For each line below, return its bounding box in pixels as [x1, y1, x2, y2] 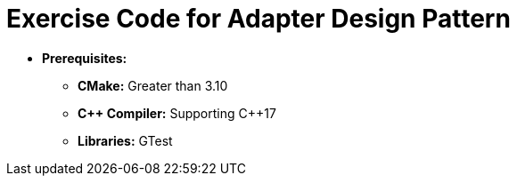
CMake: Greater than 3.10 [78, 77, 228, 93]
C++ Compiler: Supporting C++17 [78, 105, 276, 121]
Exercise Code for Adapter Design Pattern [6, 4, 511, 34]
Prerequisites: [42, 50, 127, 66]
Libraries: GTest [78, 132, 173, 148]
